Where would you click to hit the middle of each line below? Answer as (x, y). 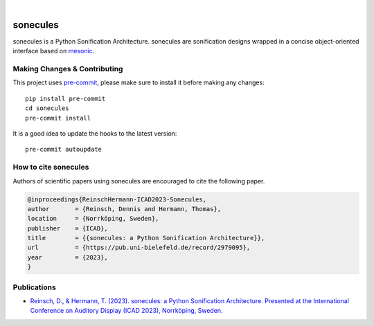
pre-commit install (58, 118)
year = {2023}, (68, 257)
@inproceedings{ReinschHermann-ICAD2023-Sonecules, (117, 199)
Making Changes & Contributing (68, 69)
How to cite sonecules (51, 167)
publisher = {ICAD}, (68, 228)
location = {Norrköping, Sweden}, (93, 219)
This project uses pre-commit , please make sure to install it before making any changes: (139, 82)
